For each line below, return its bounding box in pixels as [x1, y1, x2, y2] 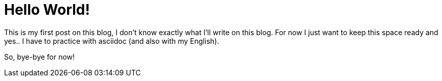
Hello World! [4, 1, 90, 18]
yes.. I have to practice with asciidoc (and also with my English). [4, 36, 219, 45]
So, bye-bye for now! [4, 52, 75, 61]
